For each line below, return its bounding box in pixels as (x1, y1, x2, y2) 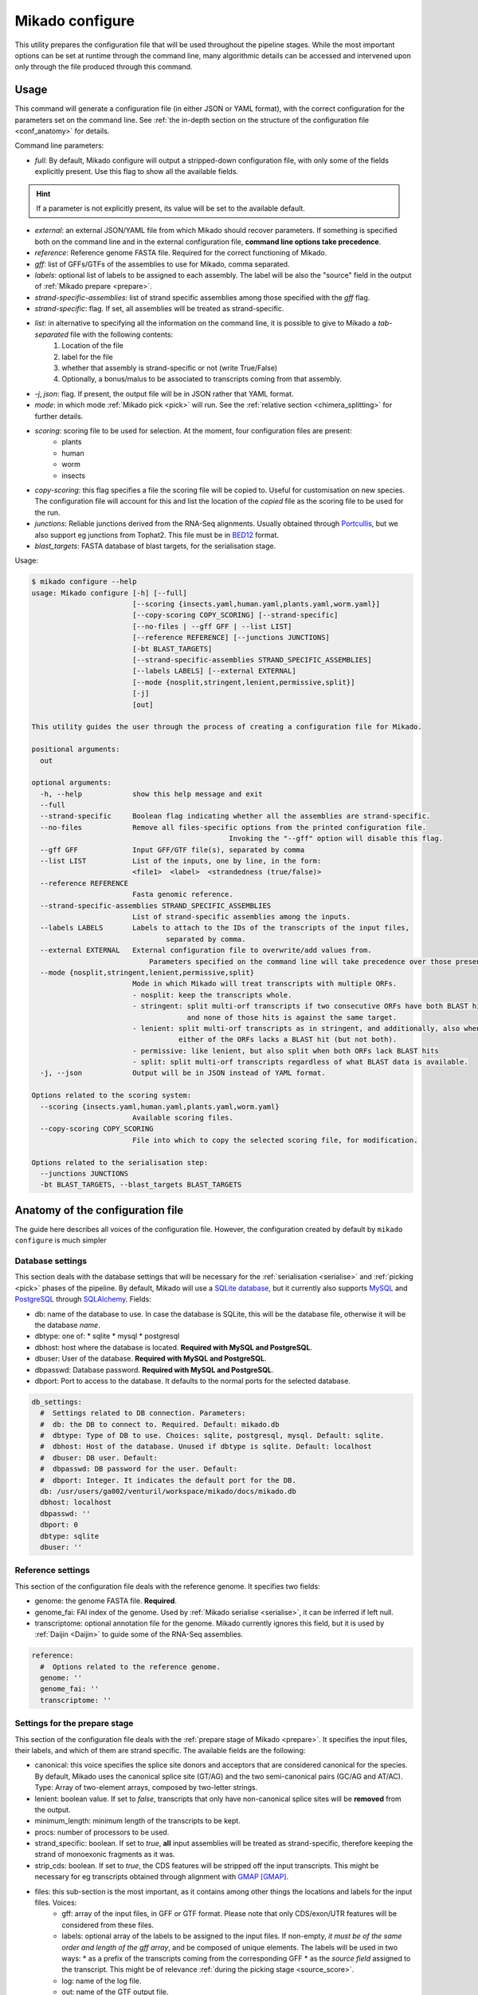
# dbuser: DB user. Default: (40, 1453, 159, 1462)
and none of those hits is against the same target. (186, 1013, 398, 1021)
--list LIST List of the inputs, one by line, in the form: (40, 856, 322, 866)
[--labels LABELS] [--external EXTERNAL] (131, 666, 296, 676)
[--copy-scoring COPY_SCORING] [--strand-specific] (131, 610, 339, 620)
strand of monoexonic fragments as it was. (34, 1850, 175, 1859)
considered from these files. (61, 1920, 155, 1930)
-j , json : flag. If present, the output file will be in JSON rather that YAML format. (34, 389, 294, 398)
